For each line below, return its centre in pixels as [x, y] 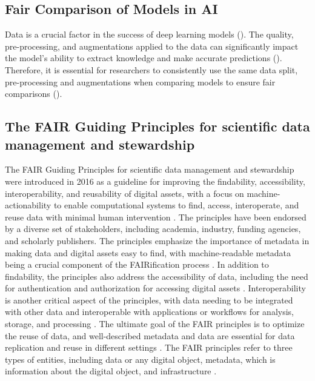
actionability [28, 205]
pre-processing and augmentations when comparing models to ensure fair [140, 81]
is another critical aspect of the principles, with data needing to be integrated [149, 300]
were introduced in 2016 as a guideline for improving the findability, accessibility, [155, 181]
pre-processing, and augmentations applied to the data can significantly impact [152, 46]
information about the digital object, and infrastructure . [111, 371]
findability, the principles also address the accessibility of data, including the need [157, 276]
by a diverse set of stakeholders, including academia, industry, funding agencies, [153, 229]
